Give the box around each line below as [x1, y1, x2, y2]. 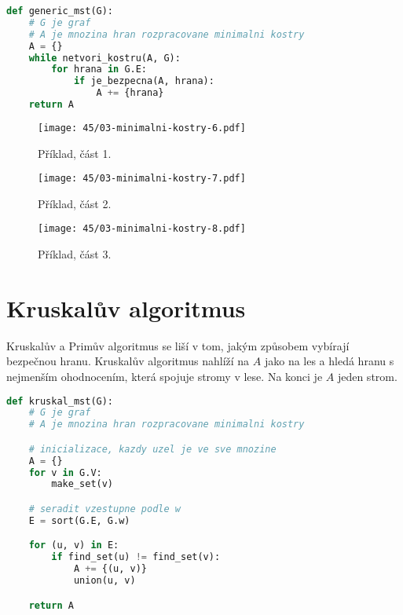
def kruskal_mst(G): [6, 395, 114, 407]
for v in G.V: [28, 467, 102, 478]
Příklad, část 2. [38, 195, 112, 211]
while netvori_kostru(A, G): [28, 52, 181, 64]
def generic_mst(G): [6, 5, 114, 16]
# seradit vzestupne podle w [28, 503, 181, 514]
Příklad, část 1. [38, 145, 112, 161]
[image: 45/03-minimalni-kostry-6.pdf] [38, 122, 246, 134]
